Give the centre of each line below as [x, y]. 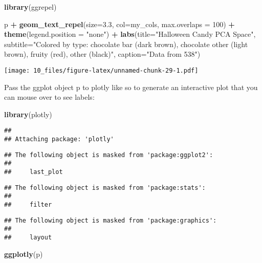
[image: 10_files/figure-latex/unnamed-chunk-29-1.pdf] [101, 70]
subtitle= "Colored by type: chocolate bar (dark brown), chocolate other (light [126, 44]
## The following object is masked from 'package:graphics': [111, 220]
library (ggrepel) [30, 7]
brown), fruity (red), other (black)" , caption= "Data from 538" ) [102, 54]
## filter [28, 205]
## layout [28, 237]
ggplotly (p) [24, 254]
